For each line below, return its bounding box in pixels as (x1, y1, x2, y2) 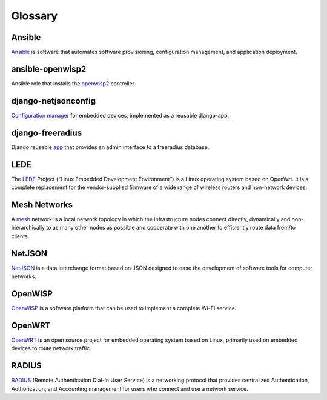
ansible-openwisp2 (11, 64, 87, 74)
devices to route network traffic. (11, 345, 92, 352)
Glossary (11, 9, 58, 22)
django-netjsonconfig (11, 96, 96, 106)
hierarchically (11, 224, 45, 232)
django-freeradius (11, 127, 82, 138)
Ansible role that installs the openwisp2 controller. (11, 79, 136, 87)
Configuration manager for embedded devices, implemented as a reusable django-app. (11, 112, 230, 119)
